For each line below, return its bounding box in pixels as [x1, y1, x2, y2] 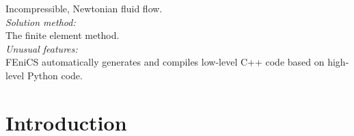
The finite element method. [5, 28, 120, 42]
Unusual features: [5, 41, 78, 55]
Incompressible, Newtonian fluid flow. [5, 1, 163, 15]
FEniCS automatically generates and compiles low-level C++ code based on [5, 55, 325, 69]
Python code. [27, 68, 83, 82]
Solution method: [5, 14, 76, 29]
